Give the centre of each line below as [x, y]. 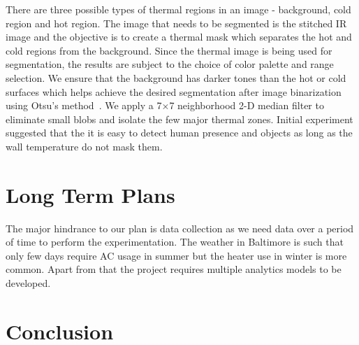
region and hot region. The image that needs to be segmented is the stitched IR [176, 23]
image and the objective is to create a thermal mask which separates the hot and [179, 37]
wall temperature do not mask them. [84, 146]
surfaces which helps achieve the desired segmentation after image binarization [174, 91]
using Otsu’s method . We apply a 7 [84, 105]
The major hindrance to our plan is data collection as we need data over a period [180, 228]
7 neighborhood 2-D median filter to [247, 105]
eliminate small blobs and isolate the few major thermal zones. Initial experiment [179, 119]
